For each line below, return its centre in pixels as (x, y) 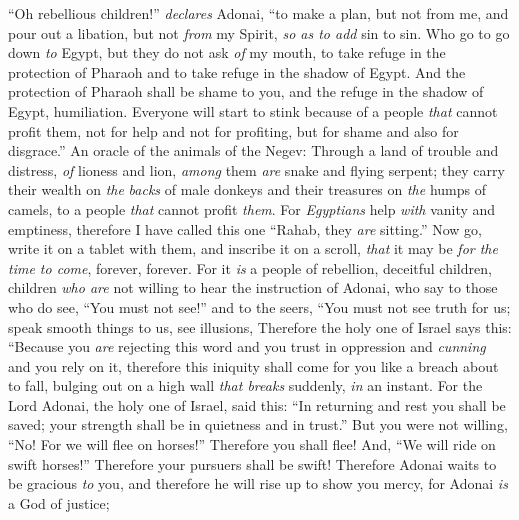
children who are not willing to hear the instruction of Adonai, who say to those (253, 287)
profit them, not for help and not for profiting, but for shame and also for (233, 130)
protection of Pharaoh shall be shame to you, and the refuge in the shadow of (246, 91)
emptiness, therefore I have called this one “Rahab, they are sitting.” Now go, (245, 228)
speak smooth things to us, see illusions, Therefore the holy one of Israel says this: (260, 326)
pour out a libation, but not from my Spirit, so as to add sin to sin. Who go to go (259, 32)
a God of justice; (59, 502)
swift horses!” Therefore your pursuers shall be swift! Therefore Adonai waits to (252, 463)
